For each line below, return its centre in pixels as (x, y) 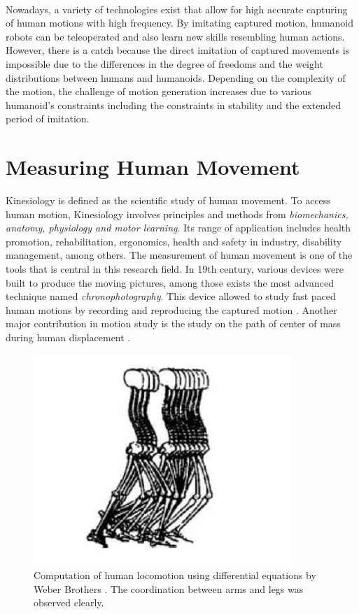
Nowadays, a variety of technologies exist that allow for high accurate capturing (177, 9)
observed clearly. (69, 602)
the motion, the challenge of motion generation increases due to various (159, 91)
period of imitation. (48, 119)
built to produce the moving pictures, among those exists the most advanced (170, 282)
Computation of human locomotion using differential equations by (175, 575)
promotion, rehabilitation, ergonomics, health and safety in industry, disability (174, 241)
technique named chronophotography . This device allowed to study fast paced (171, 296)
